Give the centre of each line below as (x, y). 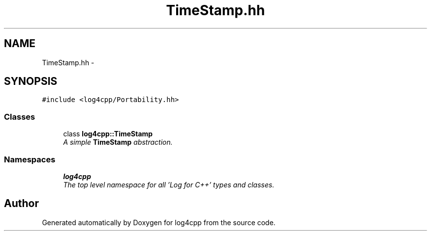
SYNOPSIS (31, 81)
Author (21, 204)
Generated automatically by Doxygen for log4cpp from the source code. (159, 222)
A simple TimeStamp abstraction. (118, 142)
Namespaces (30, 159)
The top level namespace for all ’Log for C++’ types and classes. (169, 184)
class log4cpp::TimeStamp (108, 134)
